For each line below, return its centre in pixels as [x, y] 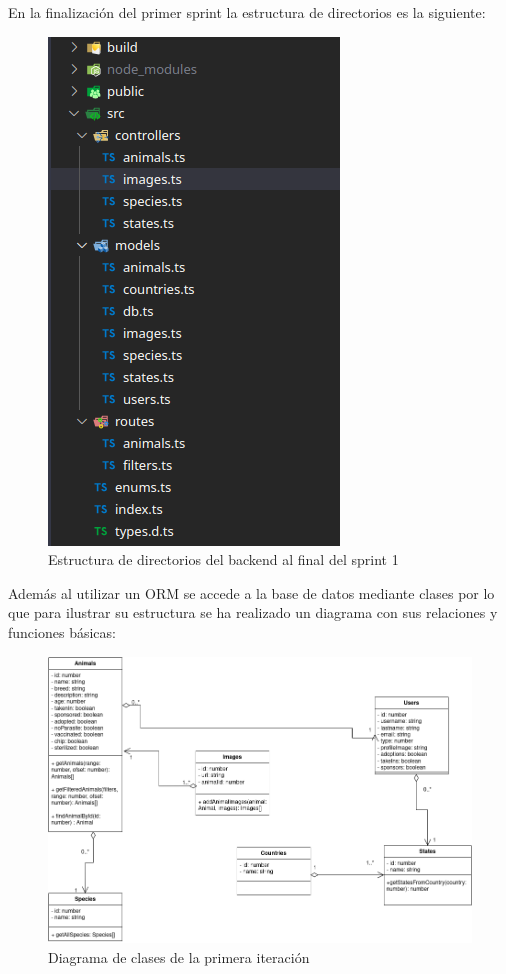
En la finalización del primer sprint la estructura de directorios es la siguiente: [247, 12]
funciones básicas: [62, 631]
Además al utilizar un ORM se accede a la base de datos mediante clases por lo [251, 592]
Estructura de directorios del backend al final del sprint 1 [223, 559]
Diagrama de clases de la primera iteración [179, 956]
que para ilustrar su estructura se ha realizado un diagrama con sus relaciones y [253, 612]
